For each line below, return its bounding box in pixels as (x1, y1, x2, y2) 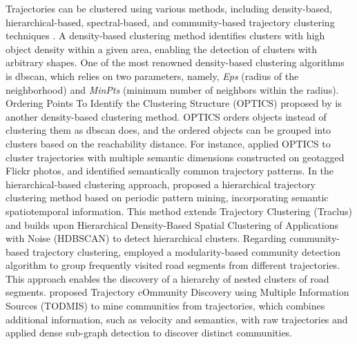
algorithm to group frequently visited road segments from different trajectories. (6, 258, 340, 272)
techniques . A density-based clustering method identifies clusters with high (6, 28, 325, 43)
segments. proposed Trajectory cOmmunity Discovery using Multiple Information (6, 285, 349, 299)
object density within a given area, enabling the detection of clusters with (6, 41, 318, 56)
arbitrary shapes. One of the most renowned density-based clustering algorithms (6, 55, 345, 70)
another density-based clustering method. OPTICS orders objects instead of (6, 109, 327, 123)
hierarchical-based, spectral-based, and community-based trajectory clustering (6, 14, 335, 29)
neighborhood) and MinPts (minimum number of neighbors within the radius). (6, 82, 339, 97)
